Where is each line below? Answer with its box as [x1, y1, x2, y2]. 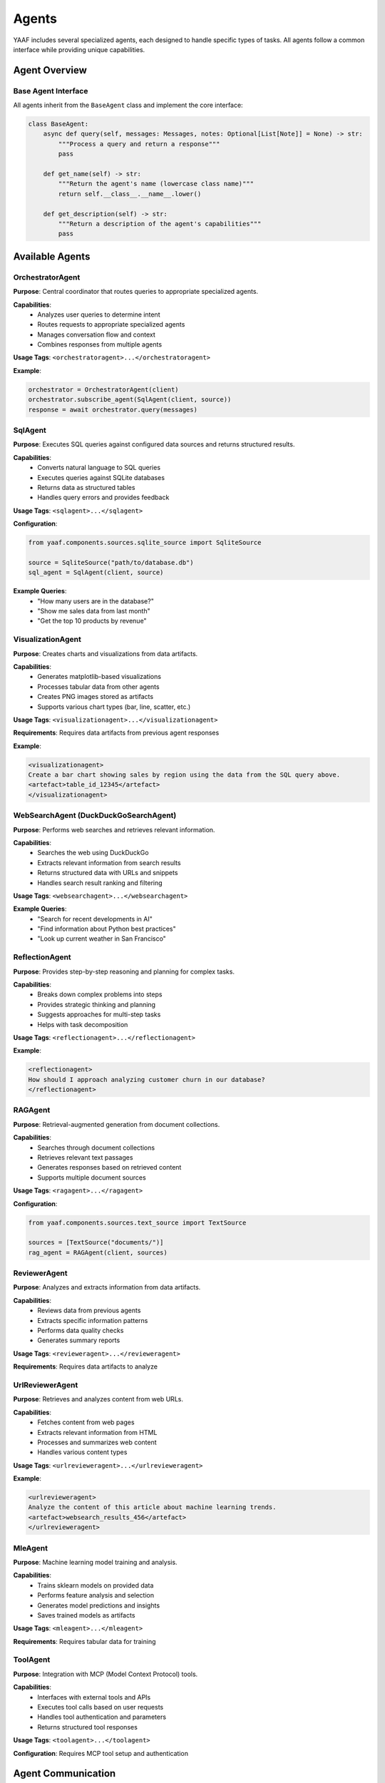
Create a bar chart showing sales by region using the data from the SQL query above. [28, 771, 341, 779]
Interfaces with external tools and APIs [37, 1692, 151, 1701]
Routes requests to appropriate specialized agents [37, 320, 185, 329]
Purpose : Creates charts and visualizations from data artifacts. [13, 649, 198, 658]
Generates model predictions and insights [37, 1601, 160, 1610]
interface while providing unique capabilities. [13, 45, 145, 53]
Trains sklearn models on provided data [37, 1580, 154, 1590]
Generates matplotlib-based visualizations [37, 673, 162, 681]
